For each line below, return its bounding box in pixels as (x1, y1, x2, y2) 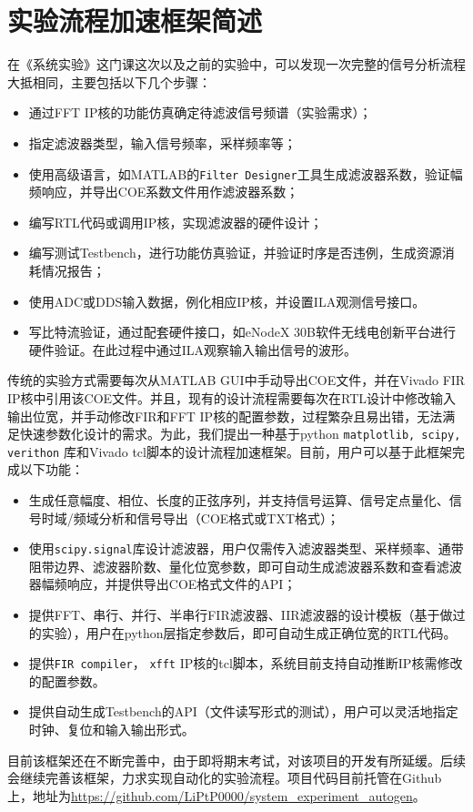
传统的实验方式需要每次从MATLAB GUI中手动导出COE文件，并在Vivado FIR (7, 370, 466, 390)
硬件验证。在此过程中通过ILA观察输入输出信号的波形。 (28, 340, 357, 359)
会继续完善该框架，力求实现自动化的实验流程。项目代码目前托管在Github (7, 768, 442, 787)
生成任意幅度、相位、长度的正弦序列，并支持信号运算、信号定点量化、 (28, 491, 449, 509)
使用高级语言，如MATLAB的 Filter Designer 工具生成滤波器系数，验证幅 (28, 164, 463, 183)
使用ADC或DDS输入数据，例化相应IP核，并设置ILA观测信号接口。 (28, 291, 426, 310)
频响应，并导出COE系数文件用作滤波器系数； (28, 182, 299, 201)
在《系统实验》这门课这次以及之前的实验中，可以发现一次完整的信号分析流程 (7, 55, 466, 74)
